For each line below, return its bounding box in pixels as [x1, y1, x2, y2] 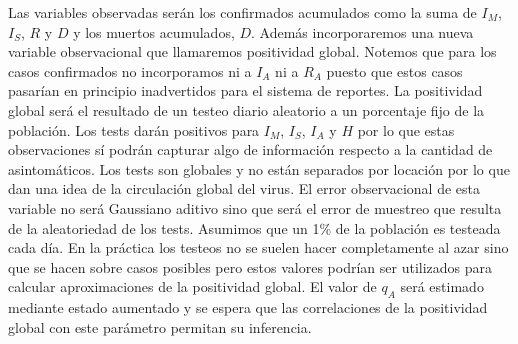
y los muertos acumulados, [73, 21, 235, 42]
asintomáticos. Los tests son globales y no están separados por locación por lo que [8, 158, 510, 179]
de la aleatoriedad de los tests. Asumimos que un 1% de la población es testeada [8, 217, 501, 238]
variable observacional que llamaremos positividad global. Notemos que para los [8, 41, 497, 62]
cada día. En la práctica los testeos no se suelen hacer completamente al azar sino [8, 237, 509, 258]
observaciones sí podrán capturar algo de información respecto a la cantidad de [8, 139, 493, 160]
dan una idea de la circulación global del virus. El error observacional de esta [8, 178, 481, 199]
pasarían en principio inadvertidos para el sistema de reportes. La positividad [8, 80, 483, 101]
